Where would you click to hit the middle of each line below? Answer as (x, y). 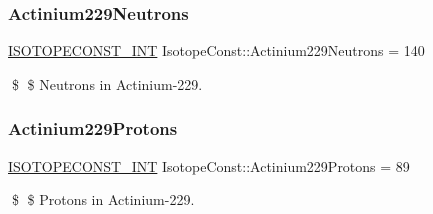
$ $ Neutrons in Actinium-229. (107, 83)
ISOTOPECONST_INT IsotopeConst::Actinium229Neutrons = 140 (216, 50)
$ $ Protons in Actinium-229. (103, 199)
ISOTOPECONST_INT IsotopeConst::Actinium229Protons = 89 (209, 165)
